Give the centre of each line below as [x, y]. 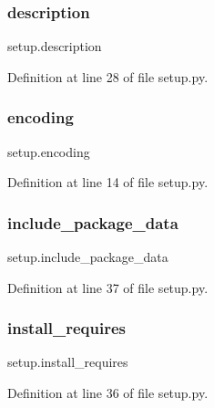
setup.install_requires [68, 362]
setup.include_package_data [88, 257]
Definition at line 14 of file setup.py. [108, 182]
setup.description [55, 46]
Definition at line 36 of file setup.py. [108, 393]
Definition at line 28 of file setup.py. [108, 76]
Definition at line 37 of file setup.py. [108, 287]
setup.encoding [49, 151]
